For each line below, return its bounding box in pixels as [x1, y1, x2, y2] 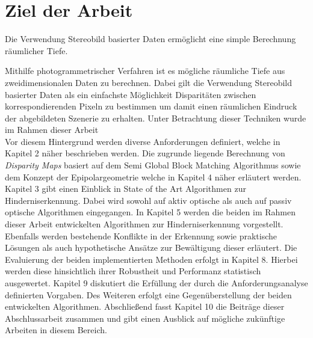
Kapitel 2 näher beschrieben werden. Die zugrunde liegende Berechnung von [5, 147, 285, 159]
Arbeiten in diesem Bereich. [5, 324, 107, 336]
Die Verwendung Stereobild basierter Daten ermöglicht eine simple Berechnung [5, 32, 296, 45]
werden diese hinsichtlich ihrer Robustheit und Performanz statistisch [5, 265, 261, 277]
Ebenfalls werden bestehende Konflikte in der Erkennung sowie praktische [5, 229, 277, 242]
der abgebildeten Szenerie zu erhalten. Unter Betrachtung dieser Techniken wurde [5, 111, 306, 124]
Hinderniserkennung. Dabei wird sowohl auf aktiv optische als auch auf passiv [5, 194, 292, 206]
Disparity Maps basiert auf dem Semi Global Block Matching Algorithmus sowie [5, 159, 301, 171]
